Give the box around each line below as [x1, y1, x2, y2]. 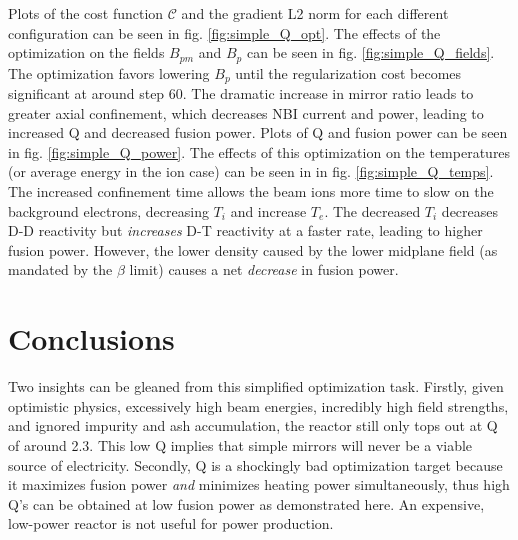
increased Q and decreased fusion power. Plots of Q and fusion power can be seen [8, 122, 508, 143]
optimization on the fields [8, 42, 165, 63]
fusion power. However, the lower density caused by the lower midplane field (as [8, 239, 498, 260]
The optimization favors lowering [8, 62, 210, 83]
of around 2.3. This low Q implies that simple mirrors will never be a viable [8, 434, 473, 455]
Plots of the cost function [8, 3, 164, 23]
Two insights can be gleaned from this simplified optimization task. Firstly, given [8, 376, 504, 397]
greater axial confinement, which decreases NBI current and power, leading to [8, 102, 484, 123]
